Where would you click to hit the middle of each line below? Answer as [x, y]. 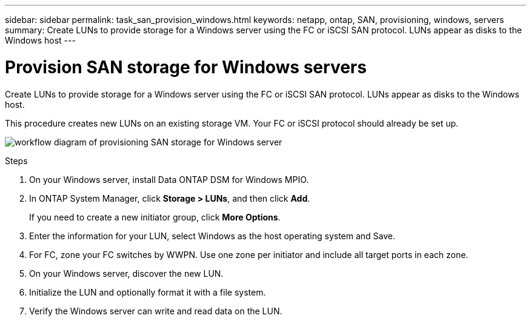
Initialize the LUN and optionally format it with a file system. [148, 292]
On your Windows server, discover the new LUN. [126, 273]
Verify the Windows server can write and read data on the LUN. [156, 311]
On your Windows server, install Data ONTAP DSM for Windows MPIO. [169, 179]
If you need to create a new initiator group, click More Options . [155, 217]
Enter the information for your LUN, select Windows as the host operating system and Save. [212, 236]
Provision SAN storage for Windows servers [186, 67]
